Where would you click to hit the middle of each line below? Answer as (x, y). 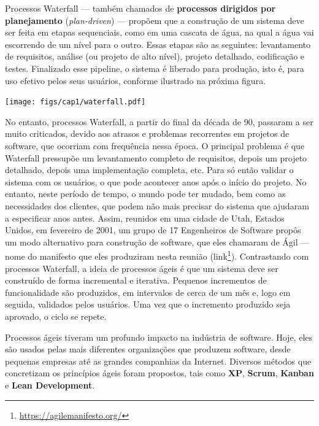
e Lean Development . (50, 385)
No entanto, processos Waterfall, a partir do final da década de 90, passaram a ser (159, 121)
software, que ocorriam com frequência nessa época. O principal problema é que (155, 145)
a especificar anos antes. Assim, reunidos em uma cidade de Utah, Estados (145, 218)
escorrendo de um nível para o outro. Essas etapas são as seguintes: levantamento (158, 44)
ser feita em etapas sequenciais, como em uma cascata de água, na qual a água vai (159, 32)
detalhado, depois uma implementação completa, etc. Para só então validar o (149, 170)
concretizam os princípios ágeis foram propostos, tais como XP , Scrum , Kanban (159, 373)
